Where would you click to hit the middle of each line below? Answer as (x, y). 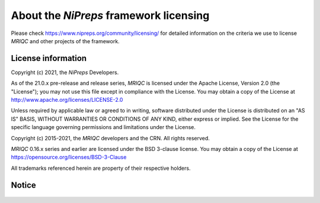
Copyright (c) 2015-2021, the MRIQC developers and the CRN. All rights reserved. (111, 138)
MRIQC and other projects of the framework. (65, 41)
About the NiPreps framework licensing (110, 15)
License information (49, 58)
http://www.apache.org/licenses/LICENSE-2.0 (67, 100)
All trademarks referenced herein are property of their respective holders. (101, 168)
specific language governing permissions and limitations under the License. (103, 127)
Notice (24, 185)
